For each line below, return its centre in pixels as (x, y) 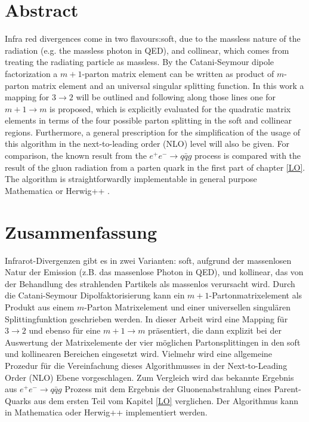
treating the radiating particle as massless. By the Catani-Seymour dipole (140, 62)
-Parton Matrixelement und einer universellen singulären (188, 307)
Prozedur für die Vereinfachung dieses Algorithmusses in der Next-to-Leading (146, 365)
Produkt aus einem (40, 307)
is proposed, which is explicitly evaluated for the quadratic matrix (170, 108)
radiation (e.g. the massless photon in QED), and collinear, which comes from (147, 50)
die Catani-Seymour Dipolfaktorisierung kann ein (95, 295)
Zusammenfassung (81, 231)
